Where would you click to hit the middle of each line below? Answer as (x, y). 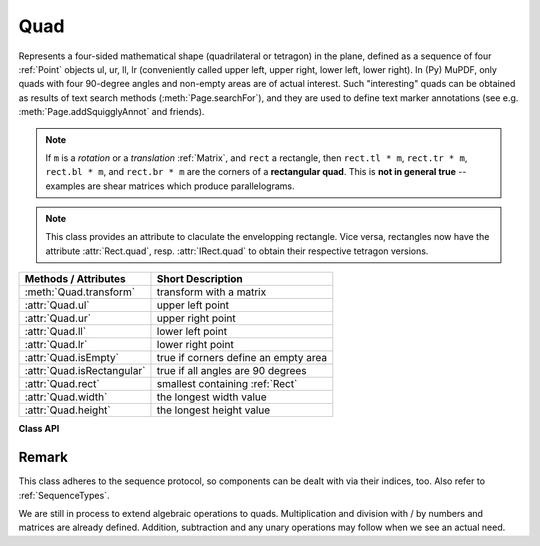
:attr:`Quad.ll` (55, 332)
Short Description (200, 279)
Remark (43, 457)
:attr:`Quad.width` (66, 397)
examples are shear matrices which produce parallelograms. (170, 186)
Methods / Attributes (75, 279)
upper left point (193, 305)
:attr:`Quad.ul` (57, 305)
